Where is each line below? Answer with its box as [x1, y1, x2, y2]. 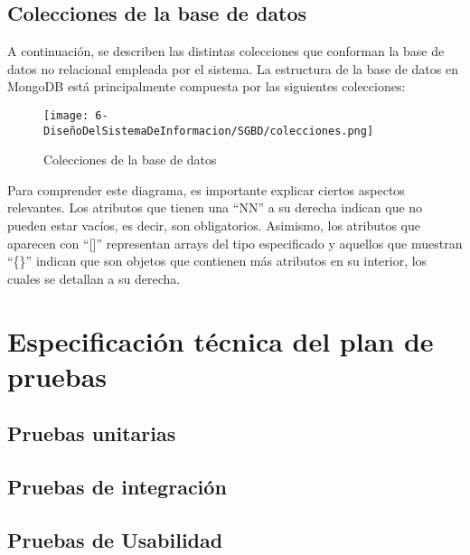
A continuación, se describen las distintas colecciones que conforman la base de [7, 42, 445, 61]
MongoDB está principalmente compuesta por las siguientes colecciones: [7, 77, 406, 96]
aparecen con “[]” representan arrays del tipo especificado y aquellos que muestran [7, 233, 463, 252]
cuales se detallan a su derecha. [7, 268, 181, 287]
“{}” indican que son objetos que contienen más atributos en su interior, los [7, 251, 428, 270]
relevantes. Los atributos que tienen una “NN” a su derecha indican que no [7, 198, 423, 217]
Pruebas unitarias [7, 419, 176, 447]
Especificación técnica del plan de [7, 322, 434, 359]
